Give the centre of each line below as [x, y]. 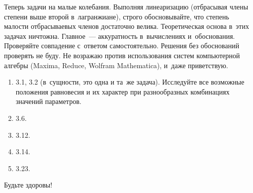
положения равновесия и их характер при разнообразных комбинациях [123, 91]
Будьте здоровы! [28, 185]
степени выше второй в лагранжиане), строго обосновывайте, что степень [117, 16]
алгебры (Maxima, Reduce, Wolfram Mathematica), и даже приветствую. [116, 65]
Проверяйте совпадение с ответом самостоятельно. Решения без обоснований [122, 46]
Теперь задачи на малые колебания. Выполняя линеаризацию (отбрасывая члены [126, 6]
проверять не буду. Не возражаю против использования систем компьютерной [122, 55]
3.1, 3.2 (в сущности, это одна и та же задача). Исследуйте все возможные [130, 82]
